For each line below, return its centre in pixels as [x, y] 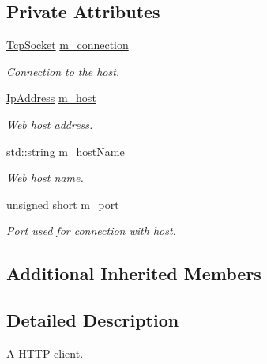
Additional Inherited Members [134, 273]
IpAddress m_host [51, 98]
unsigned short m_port [63, 204]
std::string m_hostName [66, 151]
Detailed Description [93, 320]
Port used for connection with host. [91, 231]
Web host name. [45, 178]
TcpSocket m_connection [68, 45]
